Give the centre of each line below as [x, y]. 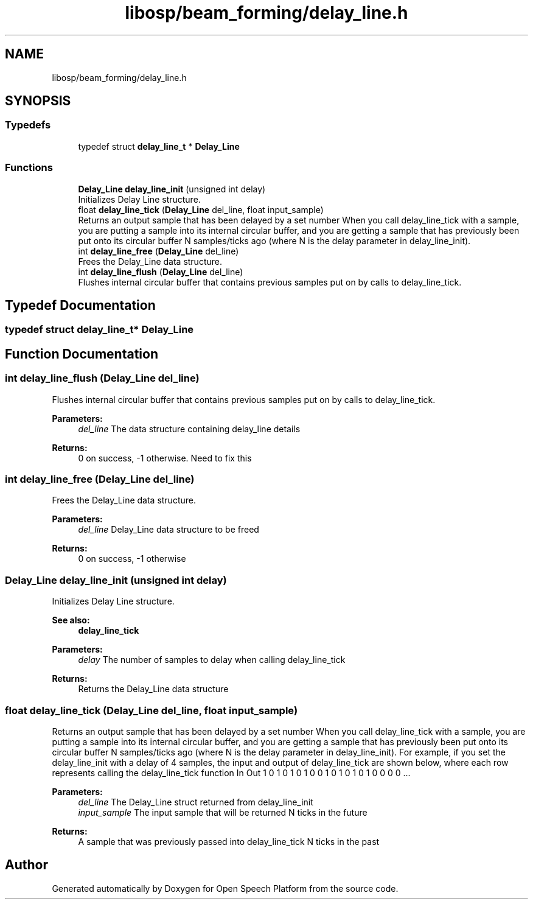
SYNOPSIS [38, 101]
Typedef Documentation [80, 305]
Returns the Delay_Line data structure [153, 689]
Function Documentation [82, 354]
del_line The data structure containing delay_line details [189, 429]
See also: [71, 620]
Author [26, 865]
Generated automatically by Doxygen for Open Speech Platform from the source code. [225, 888]
